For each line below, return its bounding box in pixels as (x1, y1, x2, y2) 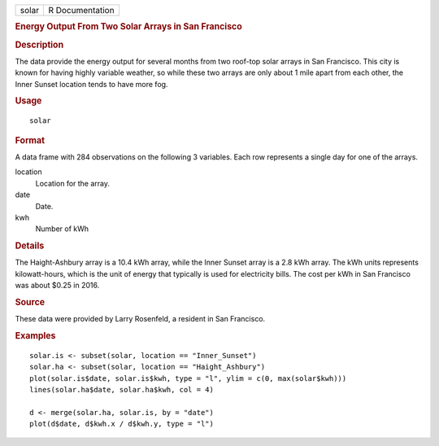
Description (15, 39, 64, 50)
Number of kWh (35, 224, 89, 234)
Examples (15, 330, 56, 342)
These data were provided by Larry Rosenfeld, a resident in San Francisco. (15, 314, 266, 324)
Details (15, 240, 45, 251)
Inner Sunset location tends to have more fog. (15, 79, 168, 89)
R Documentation (48, 5, 115, 15)
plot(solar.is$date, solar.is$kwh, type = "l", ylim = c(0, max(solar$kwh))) (29, 374, 347, 383)
